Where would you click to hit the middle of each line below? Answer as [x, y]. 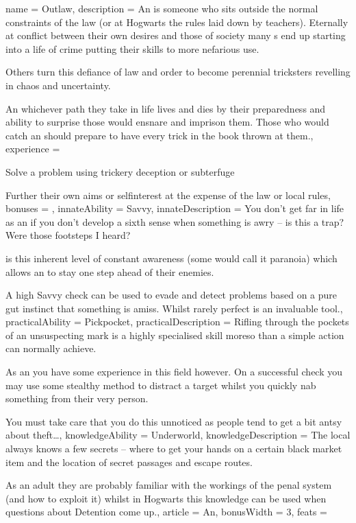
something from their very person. [77, 398]
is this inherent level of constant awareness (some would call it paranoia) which [171, 258]
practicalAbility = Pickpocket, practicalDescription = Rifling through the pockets [177, 322]
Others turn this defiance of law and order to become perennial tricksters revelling [178, 72]
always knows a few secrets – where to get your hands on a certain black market [174, 449]
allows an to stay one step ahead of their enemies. [110, 271]
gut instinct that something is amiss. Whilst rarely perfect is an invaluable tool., [174, 308]
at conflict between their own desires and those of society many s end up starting [176, 35]
